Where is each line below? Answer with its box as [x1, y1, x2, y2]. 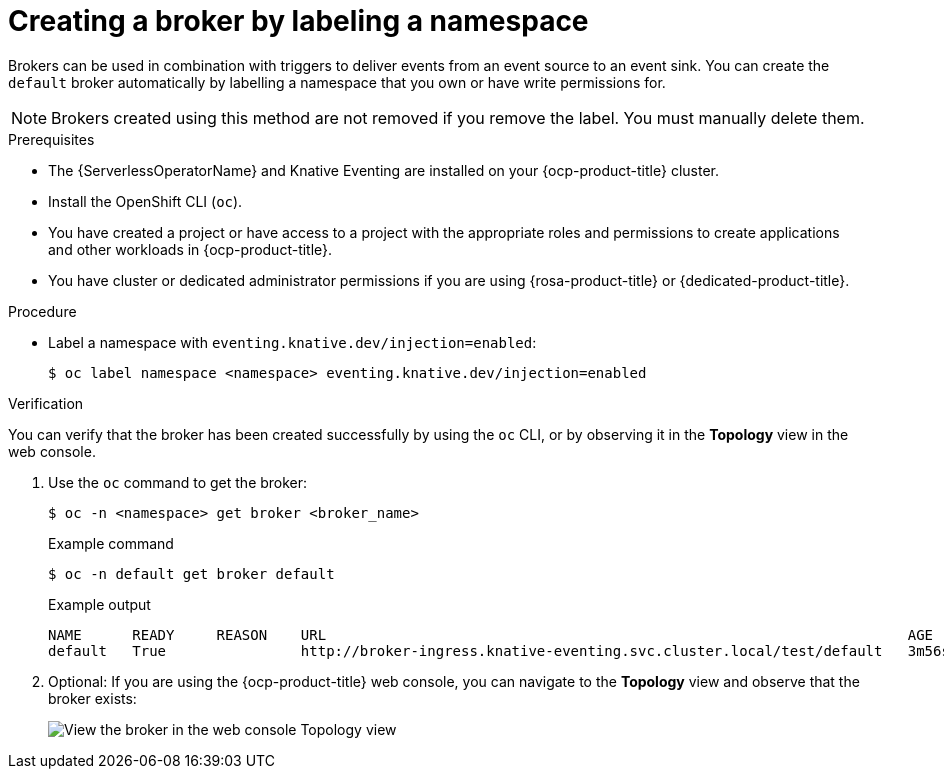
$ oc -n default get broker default [48, 565, 335, 582]
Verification [8, 394, 84, 412]
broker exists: [48, 689, 137, 707]
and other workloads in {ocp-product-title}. [48, 240, 333, 258]
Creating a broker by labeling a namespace [8, 4, 589, 38]
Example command [48, 534, 174, 552]
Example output [48, 595, 151, 613]
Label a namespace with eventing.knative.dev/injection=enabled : [48, 333, 537, 351]
